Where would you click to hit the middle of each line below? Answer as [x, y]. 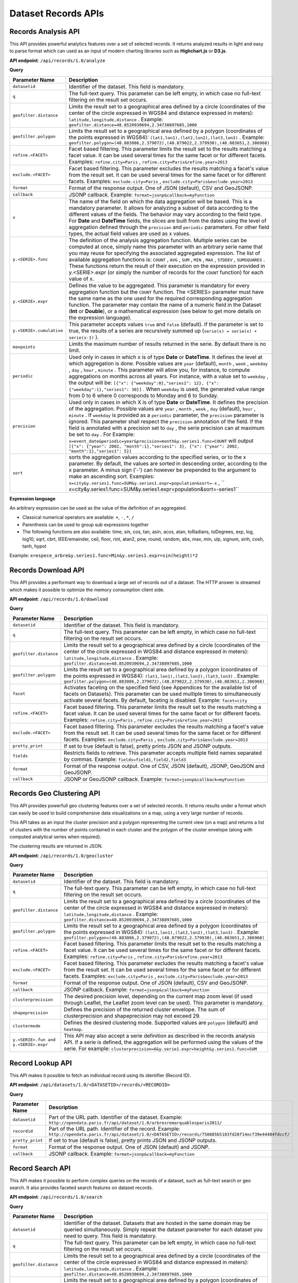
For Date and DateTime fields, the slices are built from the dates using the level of [167, 221]
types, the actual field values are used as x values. [130, 234]
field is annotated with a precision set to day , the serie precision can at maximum [166, 427]
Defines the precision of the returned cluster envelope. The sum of [144, 1009]
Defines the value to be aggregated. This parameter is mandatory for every [159, 285]
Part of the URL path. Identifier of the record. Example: [115, 1129]
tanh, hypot [34, 546]
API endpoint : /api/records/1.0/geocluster [62, 856]
